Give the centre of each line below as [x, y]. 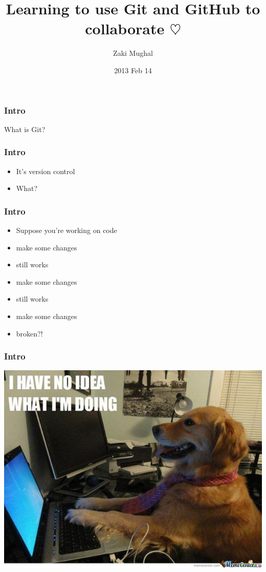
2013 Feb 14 [133, 70]
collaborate [125, 28]
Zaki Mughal [133, 53]
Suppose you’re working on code [66, 230]
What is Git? [25, 129]
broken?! [29, 333]
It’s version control [46, 171]
